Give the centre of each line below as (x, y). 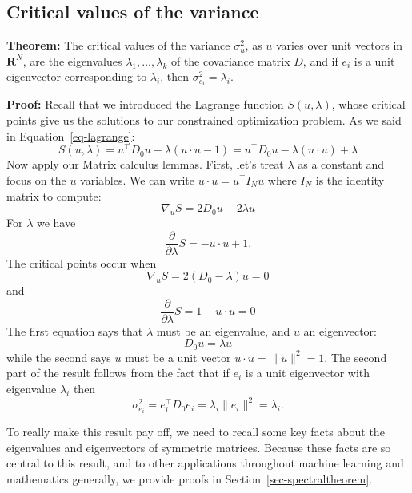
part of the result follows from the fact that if (118, 373)
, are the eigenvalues (72, 60)
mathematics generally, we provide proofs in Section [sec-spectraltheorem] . (190, 479)
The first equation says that (75, 330)
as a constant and (341, 164)
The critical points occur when (82, 262)
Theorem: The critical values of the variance (118, 45)
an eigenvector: (340, 330)
